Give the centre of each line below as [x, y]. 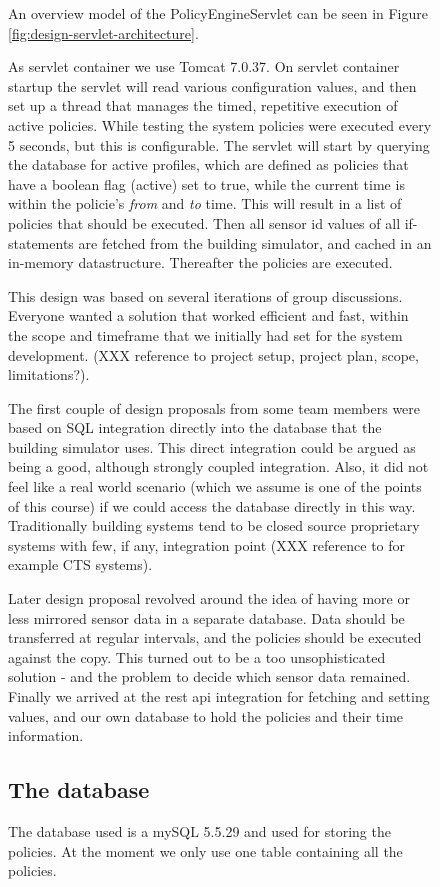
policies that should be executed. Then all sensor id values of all [204, 222]
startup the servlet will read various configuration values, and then [212, 85]
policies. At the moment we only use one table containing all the [205, 850]
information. [46, 735]
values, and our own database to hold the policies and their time [206, 715]
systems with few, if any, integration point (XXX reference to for [207, 544]
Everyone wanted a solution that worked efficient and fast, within [208, 315]
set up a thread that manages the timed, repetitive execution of [203, 105]
